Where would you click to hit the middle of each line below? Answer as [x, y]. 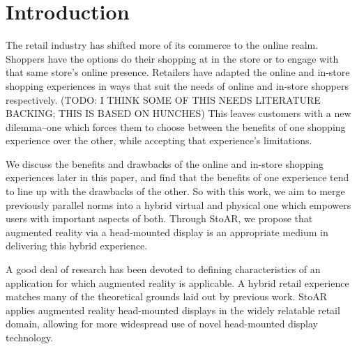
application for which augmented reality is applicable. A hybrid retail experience [177, 282]
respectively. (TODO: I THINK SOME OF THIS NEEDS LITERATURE [163, 99]
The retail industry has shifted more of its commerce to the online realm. [162, 45]
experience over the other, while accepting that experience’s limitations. [159, 140]
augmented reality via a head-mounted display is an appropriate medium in [167, 232]
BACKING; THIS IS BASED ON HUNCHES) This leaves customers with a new [178, 113]
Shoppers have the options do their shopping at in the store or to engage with [172, 58]
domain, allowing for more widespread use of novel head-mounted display [162, 324]
